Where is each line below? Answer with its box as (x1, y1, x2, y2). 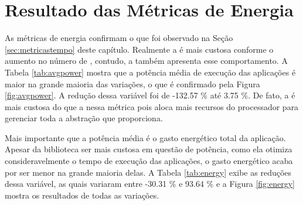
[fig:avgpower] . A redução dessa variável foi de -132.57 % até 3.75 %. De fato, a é (5, 89, 295, 101)
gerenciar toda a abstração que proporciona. (5, 112, 163, 124)
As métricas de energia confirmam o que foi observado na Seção (5, 32, 233, 44)
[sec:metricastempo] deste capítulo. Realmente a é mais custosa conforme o (5, 43, 274, 55)
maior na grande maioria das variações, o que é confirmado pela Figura (5, 77, 260, 90)
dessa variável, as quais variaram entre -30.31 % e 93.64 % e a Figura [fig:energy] (5, 177, 295, 190)
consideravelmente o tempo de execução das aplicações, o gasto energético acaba (5, 155, 293, 167)
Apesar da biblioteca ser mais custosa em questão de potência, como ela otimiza (5, 143, 292, 155)
